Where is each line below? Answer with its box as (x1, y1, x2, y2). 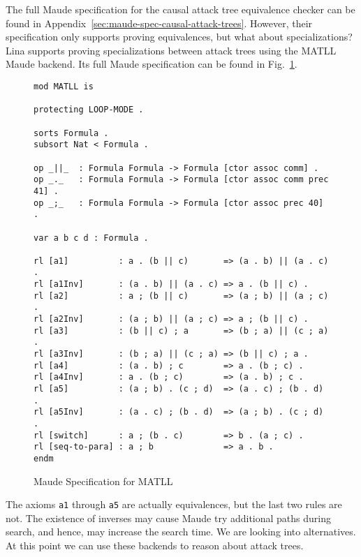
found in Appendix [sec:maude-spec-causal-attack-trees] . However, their (6, 15, 313, 30)
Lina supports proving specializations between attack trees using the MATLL (6, 43, 337, 57)
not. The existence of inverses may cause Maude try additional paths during (6, 510, 332, 525)
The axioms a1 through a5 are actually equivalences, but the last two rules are (6, 497, 342, 512)
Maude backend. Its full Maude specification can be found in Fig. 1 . (6, 57, 297, 71)
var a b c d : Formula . (34, 232, 149, 243)
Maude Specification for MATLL (34, 473, 173, 488)
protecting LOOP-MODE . (34, 105, 144, 115)
